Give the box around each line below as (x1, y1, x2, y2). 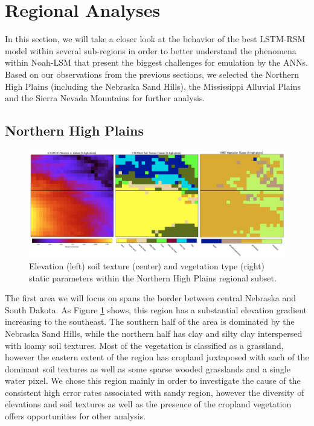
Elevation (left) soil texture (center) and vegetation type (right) (29, 259, 265, 272)
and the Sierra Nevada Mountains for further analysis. (5, 92, 205, 104)
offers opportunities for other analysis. (5, 410, 146, 422)
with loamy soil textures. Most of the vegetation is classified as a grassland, (5, 339, 284, 351)
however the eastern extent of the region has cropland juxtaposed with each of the (5, 351, 309, 363)
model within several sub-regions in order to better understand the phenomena (5, 44, 296, 57)
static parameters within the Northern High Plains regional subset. (29, 271, 277, 284)
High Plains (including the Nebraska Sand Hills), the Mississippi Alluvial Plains (5, 80, 301, 92)
